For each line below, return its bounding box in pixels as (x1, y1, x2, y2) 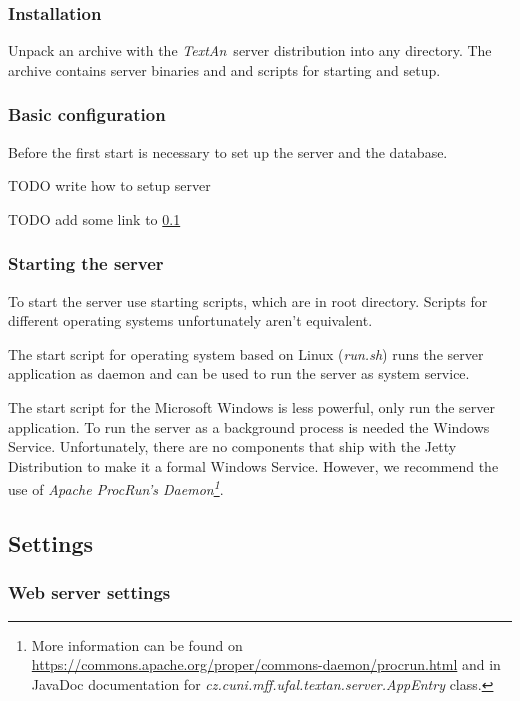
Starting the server (8, 251, 164, 276)
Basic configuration (8, 102, 166, 127)
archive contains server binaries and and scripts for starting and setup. (8, 59, 441, 80)
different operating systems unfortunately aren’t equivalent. (8, 310, 373, 331)
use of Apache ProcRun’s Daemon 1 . (8, 476, 224, 500)
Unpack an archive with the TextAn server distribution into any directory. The (8, 40, 492, 61)
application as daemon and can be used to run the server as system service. (8, 363, 470, 384)
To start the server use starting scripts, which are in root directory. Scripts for (8, 290, 488, 311)
